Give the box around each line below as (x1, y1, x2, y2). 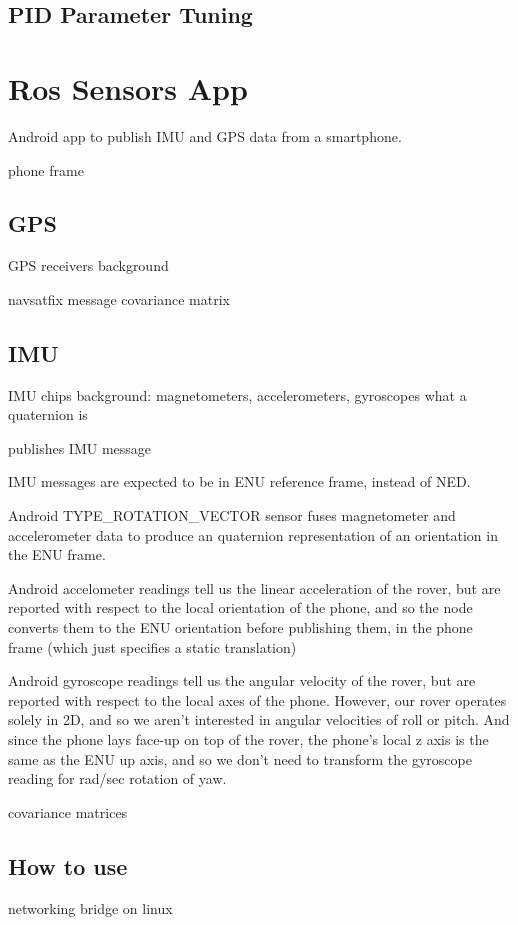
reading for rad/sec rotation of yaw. (8, 768, 227, 789)
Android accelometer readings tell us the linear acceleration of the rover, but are (8, 577, 501, 598)
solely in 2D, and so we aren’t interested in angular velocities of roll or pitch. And (8, 709, 510, 730)
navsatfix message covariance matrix (8, 288, 230, 309)
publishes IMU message (8, 437, 152, 458)
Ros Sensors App (8, 67, 248, 108)
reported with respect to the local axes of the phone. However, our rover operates (8, 689, 507, 710)
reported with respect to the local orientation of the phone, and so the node (8, 597, 473, 618)
